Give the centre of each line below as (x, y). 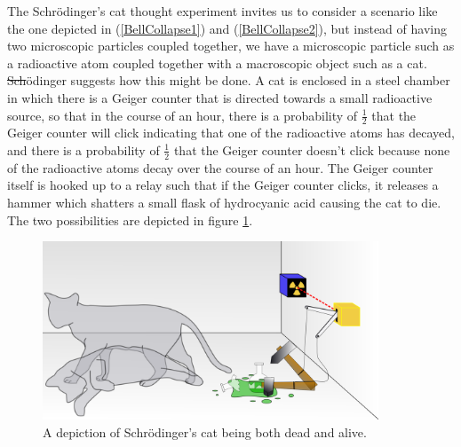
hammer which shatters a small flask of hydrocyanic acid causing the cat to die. (224, 202)
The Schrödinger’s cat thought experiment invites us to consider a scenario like (223, 11)
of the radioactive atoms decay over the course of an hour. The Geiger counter (220, 167)
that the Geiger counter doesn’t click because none (312, 149)
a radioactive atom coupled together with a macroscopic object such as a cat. (217, 63)
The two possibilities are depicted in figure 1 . (130, 220)
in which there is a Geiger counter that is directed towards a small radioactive (220, 97)
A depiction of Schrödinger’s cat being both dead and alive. (205, 431)
